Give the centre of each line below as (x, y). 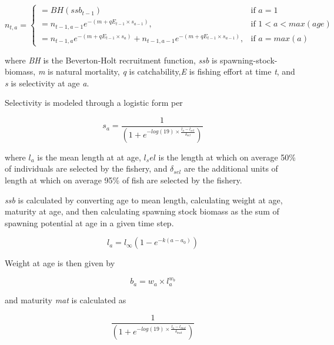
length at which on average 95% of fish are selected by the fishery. (123, 180)
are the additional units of (231, 168)
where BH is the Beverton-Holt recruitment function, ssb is (111, 60)
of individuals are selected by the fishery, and (86, 168)
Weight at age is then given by (60, 263)
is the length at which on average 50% (227, 157)
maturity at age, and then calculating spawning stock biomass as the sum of (142, 211)
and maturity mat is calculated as (66, 299)
